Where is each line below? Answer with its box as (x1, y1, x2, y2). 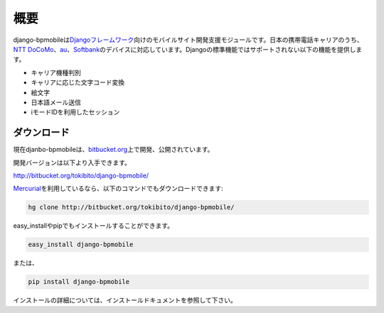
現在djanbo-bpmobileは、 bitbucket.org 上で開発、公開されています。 (13, 145, 214, 154)
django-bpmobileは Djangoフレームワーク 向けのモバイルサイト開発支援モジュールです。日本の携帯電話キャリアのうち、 (13, 35, 363, 44)
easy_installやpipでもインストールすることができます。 (13, 221, 174, 230)
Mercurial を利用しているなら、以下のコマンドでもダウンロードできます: (13, 185, 223, 193)
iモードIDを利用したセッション (31, 108, 120, 116)
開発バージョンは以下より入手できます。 (13, 158, 132, 167)
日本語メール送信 (31, 98, 81, 106)
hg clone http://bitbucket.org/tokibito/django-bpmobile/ (28, 203, 235, 212)
